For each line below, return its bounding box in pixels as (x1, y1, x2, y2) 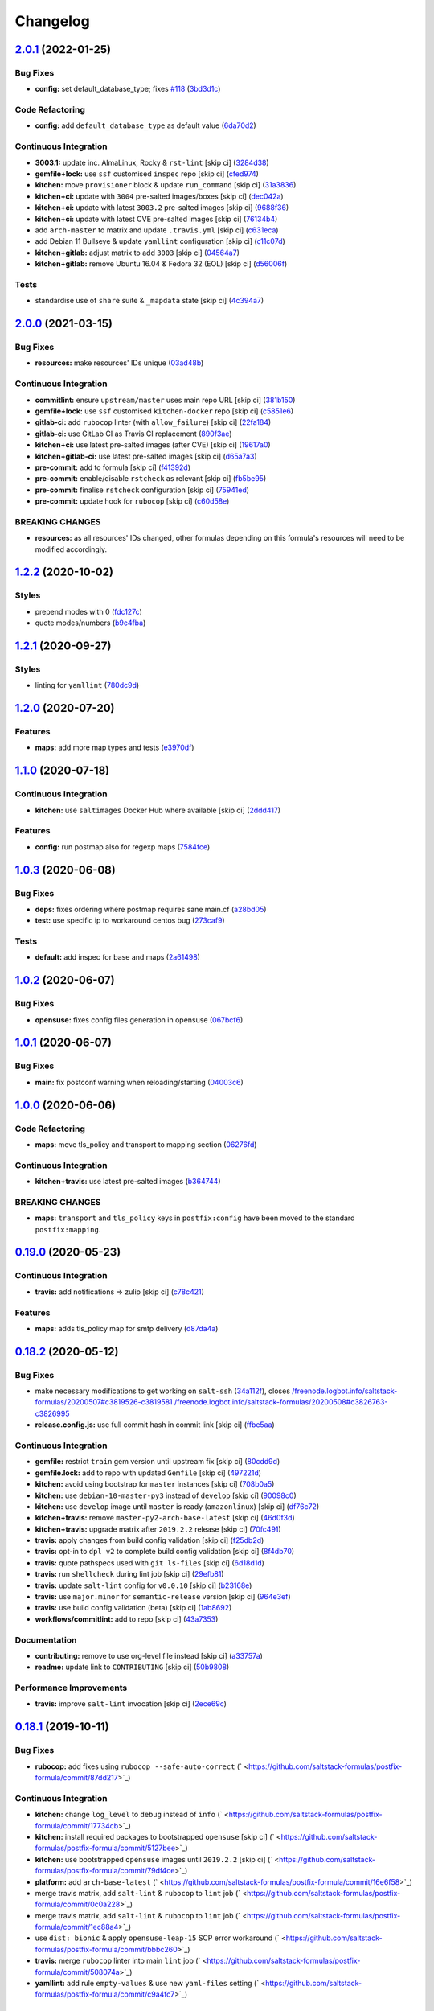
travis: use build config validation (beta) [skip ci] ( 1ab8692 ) (35, 1603, 232, 1613)
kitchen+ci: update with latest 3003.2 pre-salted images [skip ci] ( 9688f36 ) (35, 203, 289, 212)
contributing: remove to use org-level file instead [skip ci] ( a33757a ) (35, 1651, 263, 1660)
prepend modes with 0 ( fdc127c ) (35, 607, 142, 616)
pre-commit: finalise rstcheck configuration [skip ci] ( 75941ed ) (35, 485, 249, 495)
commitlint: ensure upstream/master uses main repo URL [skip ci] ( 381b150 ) (35, 395, 296, 405)
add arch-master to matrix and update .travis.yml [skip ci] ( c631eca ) (35, 225, 279, 235)
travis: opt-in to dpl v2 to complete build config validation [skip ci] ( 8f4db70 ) (35, 1547, 295, 1557)
